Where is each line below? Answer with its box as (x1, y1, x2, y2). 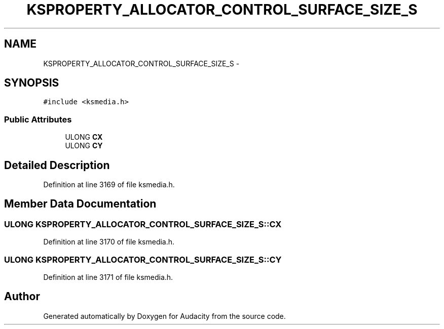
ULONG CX (65, 133, 103, 142)
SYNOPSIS (4, 76, 59, 90)
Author (4, 290, 40, 303)
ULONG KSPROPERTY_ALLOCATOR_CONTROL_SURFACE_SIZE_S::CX (4, 219, 282, 229)
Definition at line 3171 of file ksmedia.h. (43, 273, 173, 281)
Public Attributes (4, 114, 72, 125)
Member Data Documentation (4, 197, 157, 211)
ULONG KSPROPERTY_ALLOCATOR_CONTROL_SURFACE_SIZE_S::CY (4, 254, 282, 265)
